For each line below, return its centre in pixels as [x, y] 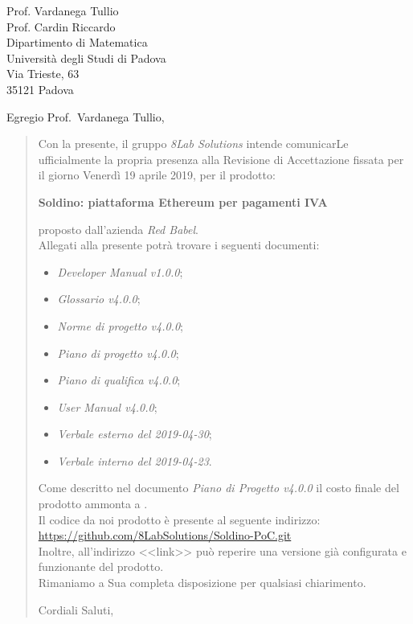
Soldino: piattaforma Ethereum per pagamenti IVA [183, 201]
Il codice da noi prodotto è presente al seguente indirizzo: [179, 519]
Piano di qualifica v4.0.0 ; [119, 380]
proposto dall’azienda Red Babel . [118, 229]
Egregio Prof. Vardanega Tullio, [86, 116]
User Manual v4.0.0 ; [107, 406]
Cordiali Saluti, [76, 609]
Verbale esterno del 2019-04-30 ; [135, 434]
